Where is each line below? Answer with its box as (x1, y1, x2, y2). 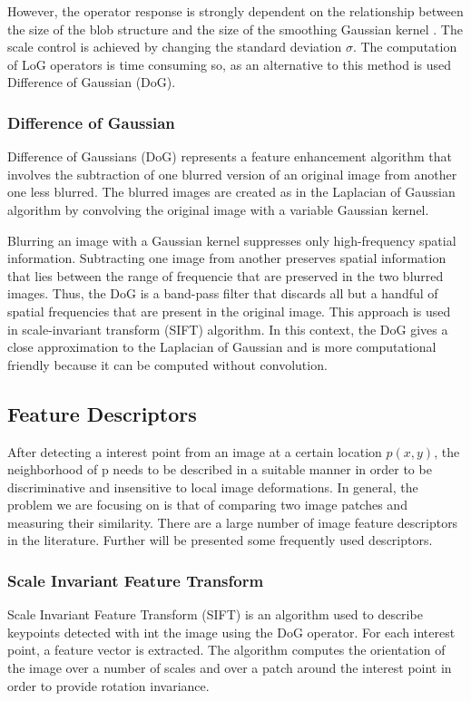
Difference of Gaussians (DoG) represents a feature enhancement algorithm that (7, 147, 452, 166)
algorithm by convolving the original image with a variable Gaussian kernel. (7, 200, 429, 219)
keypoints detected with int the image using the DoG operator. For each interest (7, 622, 456, 641)
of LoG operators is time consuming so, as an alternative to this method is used (7, 54, 452, 73)
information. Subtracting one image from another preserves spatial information (7, 248, 446, 268)
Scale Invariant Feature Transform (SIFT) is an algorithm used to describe (7, 605, 423, 624)
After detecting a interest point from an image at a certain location (7, 442, 382, 461)
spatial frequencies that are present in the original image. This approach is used (7, 301, 451, 320)
